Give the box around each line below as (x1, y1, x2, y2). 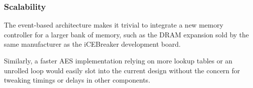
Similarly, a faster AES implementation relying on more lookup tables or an (4, 56, 233, 65)
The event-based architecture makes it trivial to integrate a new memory (4, 20, 223, 30)
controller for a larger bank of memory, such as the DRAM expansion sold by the (4, 29, 249, 39)
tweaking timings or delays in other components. (4, 75, 151, 85)
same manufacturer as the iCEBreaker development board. (4, 39, 181, 49)
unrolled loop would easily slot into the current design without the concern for (4, 65, 240, 75)
